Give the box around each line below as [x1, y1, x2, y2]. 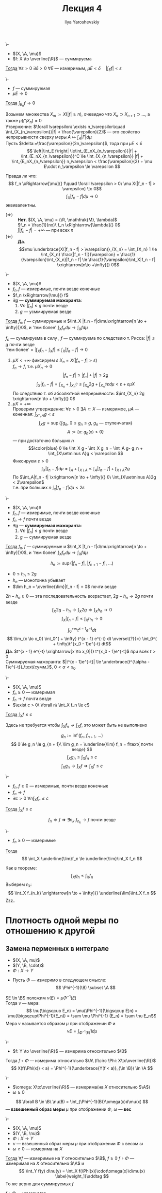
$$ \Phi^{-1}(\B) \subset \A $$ [55, 985, 116, 991]
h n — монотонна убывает [12, 577, 65, 584]
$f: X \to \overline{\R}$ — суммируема [12, 55, 92, 61]
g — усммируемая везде [19, 309, 72, 314]
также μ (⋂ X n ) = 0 [5, 117, 42, 125]
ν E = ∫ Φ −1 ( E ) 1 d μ [66, 1028, 97, 1035]
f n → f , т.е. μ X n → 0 [12, 364, 52, 370]
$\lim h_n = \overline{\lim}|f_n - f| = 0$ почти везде [12, 584, 117, 589]
